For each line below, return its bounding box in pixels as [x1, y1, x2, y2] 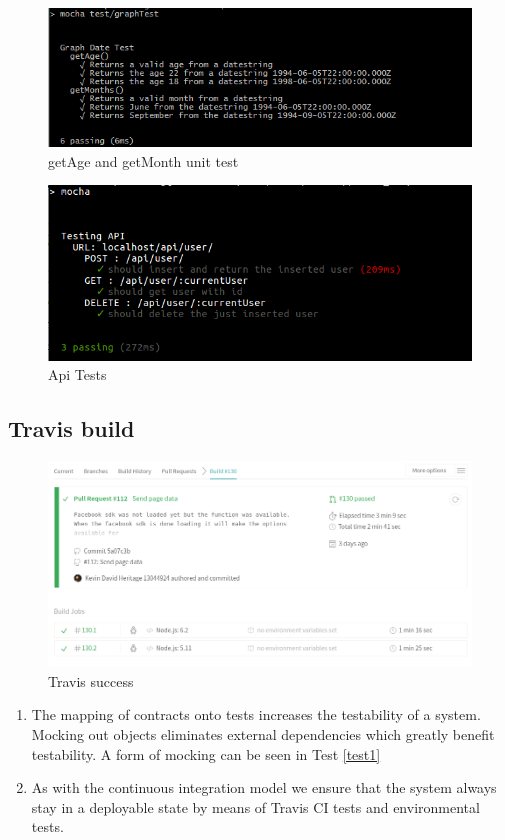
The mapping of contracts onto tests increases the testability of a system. [31, 704, 481, 725]
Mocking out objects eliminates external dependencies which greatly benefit [31, 724, 495, 745]
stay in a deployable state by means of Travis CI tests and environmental [31, 796, 480, 817]
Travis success [48, 670, 134, 691]
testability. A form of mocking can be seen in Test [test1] [31, 743, 381, 764]
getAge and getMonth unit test [48, 150, 239, 171]
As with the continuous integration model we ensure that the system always [31, 777, 497, 798]
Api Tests [48, 364, 107, 385]
